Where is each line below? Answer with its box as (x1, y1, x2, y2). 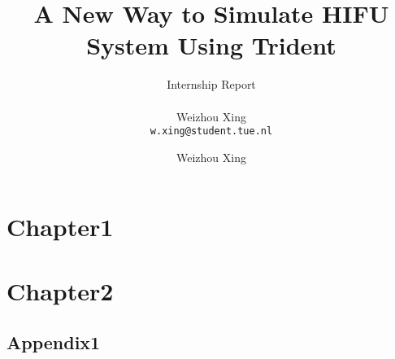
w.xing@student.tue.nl (150, 125, 273, 138)
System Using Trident (86, 28, 336, 62)
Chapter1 (7, 210, 114, 243)
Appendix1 (7, 330, 101, 355)
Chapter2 (7, 274, 114, 307)
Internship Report (167, 76, 256, 93)
